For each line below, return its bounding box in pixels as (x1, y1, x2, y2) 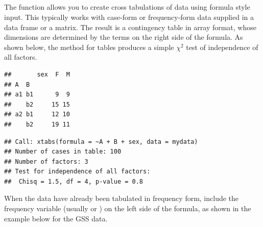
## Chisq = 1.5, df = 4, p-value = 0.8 (4, 178, 144, 185)
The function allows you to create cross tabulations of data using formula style (4, 2, 250, 12)
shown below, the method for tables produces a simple (4, 41, 174, 52)
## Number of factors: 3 (4, 158, 88, 165)
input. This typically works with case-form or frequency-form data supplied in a (4, 11, 254, 22)
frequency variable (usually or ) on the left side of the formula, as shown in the (4, 203, 251, 214)
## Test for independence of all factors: (4, 168, 151, 175)
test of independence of (186, 41, 258, 52)
